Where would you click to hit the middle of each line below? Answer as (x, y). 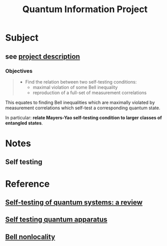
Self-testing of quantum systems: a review (74, 203)
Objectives (19, 71)
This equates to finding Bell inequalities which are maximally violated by (80, 102)
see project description (43, 56)
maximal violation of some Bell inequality (75, 87)
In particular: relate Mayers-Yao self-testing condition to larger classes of (83, 117)
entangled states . (24, 123)
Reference (27, 184)
